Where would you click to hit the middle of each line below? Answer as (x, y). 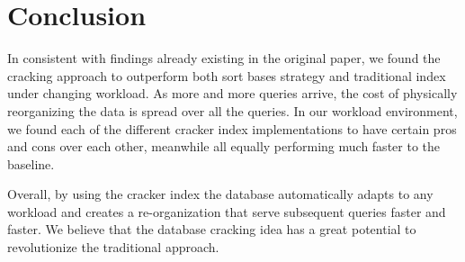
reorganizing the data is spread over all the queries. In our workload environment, (232, 110)
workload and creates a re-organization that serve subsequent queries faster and (227, 211)
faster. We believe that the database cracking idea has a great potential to (212, 229)
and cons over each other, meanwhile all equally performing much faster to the (224, 146)
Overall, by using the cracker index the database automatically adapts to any (220, 194)
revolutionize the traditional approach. (113, 247)
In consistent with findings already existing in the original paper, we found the (224, 58)
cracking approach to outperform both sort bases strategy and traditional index (227, 75)
